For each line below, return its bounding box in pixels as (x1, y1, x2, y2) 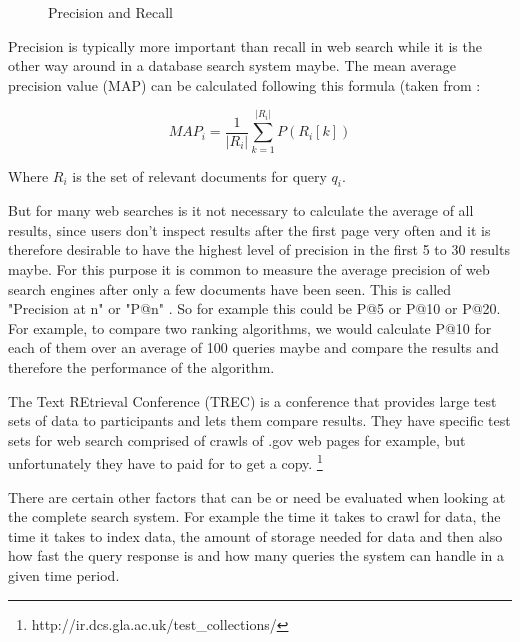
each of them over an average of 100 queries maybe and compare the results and (8, 337, 499, 358)
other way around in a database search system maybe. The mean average (8, 55, 457, 76)
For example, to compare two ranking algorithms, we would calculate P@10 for (8, 317, 492, 338)
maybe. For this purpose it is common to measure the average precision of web (8, 259, 490, 280)
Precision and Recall (48, 2, 173, 22)
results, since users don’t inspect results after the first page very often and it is (8, 219, 491, 240)
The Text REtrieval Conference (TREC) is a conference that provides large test (8, 390, 497, 411)
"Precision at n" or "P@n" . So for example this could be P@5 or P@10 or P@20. (8, 298, 501, 319)
